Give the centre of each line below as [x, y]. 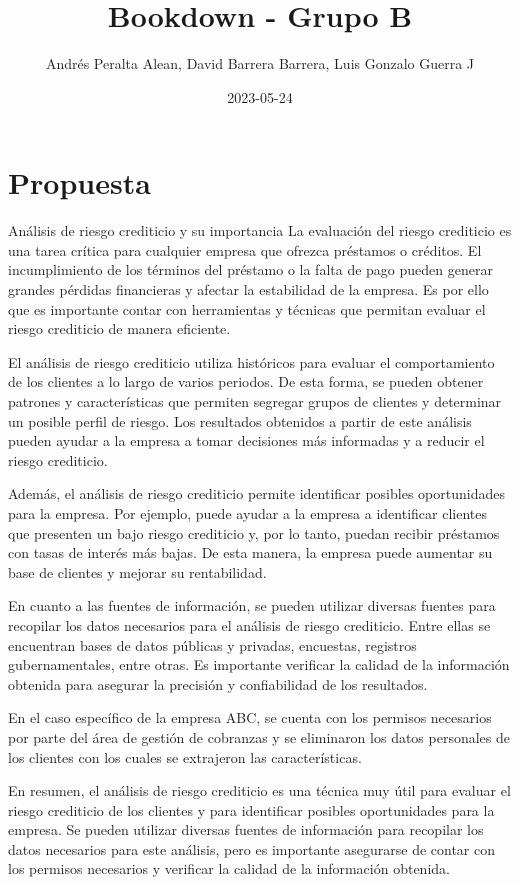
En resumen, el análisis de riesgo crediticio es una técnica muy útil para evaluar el [259, 790]
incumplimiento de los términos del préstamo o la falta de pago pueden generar [250, 269]
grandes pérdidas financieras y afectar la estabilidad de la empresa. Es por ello [248, 289]
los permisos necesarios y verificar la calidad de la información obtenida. [229, 868]
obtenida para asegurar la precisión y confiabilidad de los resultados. [218, 683]
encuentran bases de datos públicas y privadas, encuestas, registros [212, 644]
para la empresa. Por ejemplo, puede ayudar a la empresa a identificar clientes [247, 512]
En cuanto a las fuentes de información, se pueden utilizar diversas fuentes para [252, 605]
